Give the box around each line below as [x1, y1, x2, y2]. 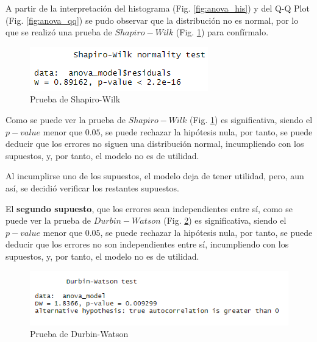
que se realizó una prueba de [5, 26, 112, 38]
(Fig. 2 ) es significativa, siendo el [163, 214, 287, 227]
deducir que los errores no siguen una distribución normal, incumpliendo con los [5, 137, 304, 150]
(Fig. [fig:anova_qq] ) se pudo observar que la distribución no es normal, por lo [5, 13, 299, 26]
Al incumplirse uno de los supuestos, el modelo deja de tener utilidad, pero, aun [5, 169, 304, 182]
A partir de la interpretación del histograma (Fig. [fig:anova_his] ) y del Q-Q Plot [5, 2, 310, 14]
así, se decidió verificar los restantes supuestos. [5, 181, 179, 194]
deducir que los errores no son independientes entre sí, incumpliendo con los [5, 238, 289, 251]
